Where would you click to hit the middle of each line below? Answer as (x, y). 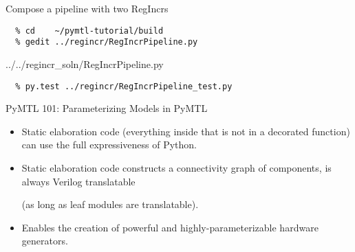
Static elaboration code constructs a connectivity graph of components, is (176, 167)
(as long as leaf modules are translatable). (110, 204)
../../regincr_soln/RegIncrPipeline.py (85, 64)
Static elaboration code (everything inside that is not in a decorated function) (186, 131)
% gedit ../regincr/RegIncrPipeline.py (107, 42)
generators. (45, 241)
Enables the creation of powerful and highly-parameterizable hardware (170, 227)
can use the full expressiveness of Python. (109, 145)
